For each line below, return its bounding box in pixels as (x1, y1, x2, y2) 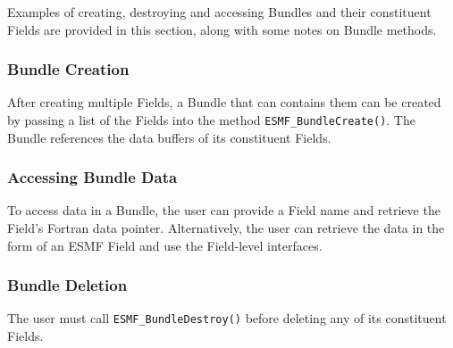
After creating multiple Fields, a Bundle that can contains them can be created (7, 93, 441, 112)
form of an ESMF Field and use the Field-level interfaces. (7, 236, 323, 254)
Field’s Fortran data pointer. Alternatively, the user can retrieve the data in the (7, 219, 445, 237)
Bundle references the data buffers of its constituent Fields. (7, 128, 331, 146)
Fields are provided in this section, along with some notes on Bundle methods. (7, 20, 437, 38)
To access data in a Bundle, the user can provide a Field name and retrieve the (7, 201, 440, 220)
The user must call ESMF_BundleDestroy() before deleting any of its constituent (7, 309, 447, 327)
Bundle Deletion (7, 274, 128, 296)
